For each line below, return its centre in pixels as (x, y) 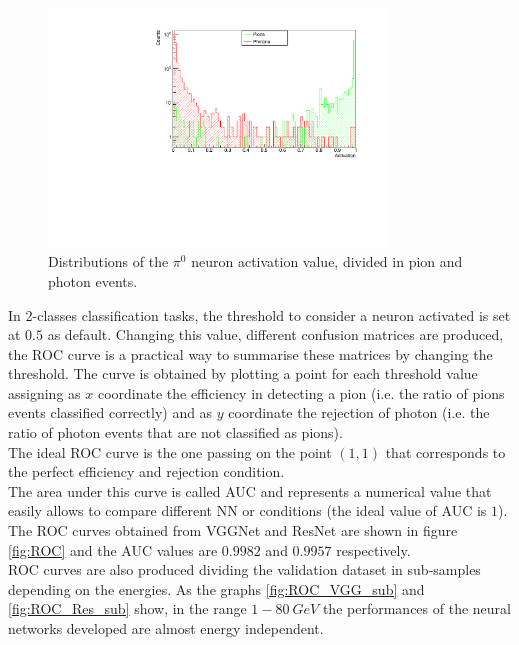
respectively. (373, 549)
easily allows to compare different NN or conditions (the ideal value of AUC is (247, 510)
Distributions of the (108, 261)
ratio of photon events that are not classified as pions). (175, 432)
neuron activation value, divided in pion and (327, 261)
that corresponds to (445, 451)
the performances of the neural (416, 608)
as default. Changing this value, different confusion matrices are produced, (275, 334)
